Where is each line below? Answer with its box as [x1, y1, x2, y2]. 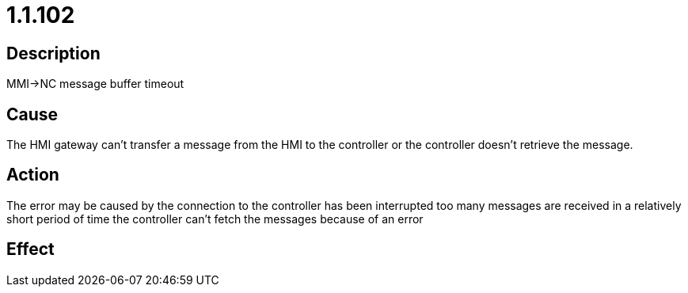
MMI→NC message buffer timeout [6, 77, 184, 91]
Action [6, 165, 59, 185]
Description [6, 43, 101, 63]
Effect [6, 239, 55, 260]
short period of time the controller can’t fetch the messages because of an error [6, 211, 424, 226]
